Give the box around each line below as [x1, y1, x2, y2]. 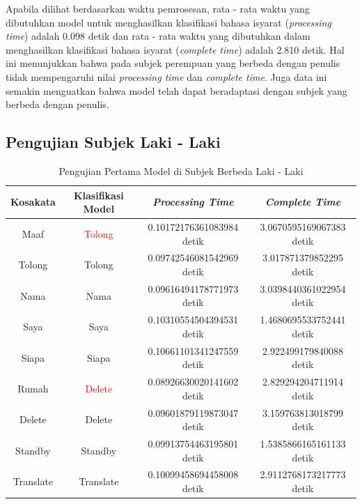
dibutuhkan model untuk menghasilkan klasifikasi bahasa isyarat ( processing [6, 15, 331, 29]
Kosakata [10, 194, 56, 209]
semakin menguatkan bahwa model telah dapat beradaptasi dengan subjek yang [6, 83, 347, 98]
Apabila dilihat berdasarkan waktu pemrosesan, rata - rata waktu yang [6, 1, 310, 15]
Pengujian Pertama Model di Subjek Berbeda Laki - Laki [58, 163, 304, 178]
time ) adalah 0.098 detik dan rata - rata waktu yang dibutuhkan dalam [6, 29, 310, 43]
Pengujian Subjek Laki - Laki [6, 131, 221, 153]
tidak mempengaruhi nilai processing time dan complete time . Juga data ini [6, 69, 327, 84]
